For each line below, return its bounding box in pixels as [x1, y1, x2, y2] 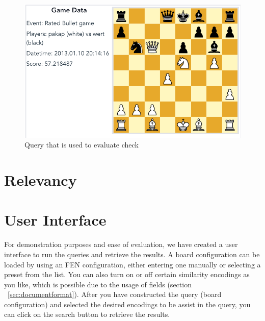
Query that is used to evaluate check [24, 139, 139, 150]
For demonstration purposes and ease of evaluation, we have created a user [4, 239, 238, 250]
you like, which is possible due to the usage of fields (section [4, 279, 192, 289]
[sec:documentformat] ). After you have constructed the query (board [8, 289, 222, 300]
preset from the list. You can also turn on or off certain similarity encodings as [4, 269, 250, 280]
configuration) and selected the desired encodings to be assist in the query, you [4, 299, 251, 309]
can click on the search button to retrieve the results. [4, 309, 170, 319]
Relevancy [4, 169, 77, 190]
